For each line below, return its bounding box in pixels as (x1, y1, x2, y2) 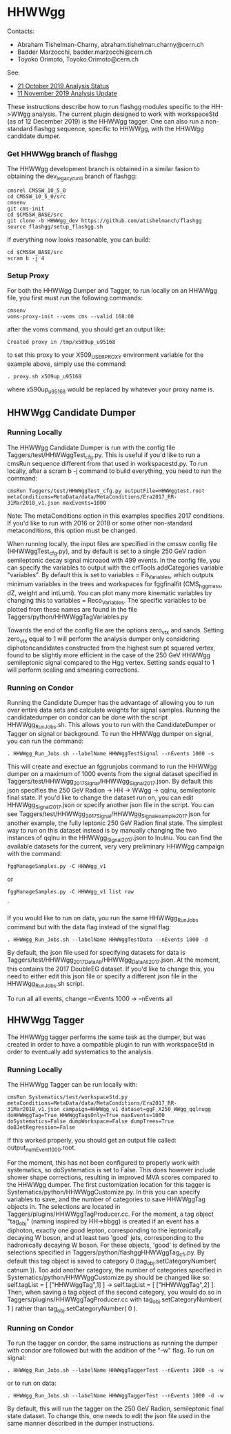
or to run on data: (7, 1379, 57, 1388)
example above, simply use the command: (7, 360, 128, 368)
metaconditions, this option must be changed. (7, 526, 138, 535)
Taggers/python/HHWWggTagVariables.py (7, 612, 128, 621)
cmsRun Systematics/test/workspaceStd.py (7, 1094, 128, 1101)
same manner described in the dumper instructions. (7, 1420, 154, 1428)
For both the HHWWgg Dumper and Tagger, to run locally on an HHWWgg (7, 287, 217, 295)
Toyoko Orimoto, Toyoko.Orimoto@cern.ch (17, 55, 139, 63)
